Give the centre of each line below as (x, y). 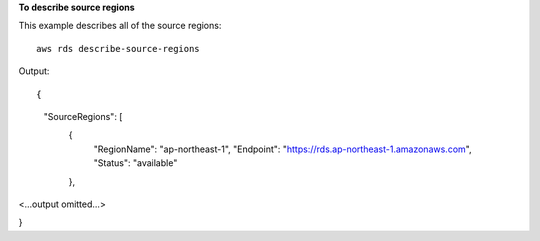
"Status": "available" (135, 163)
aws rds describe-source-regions (118, 48)
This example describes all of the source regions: (120, 26)
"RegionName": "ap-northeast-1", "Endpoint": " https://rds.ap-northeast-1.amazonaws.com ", (282, 149)
